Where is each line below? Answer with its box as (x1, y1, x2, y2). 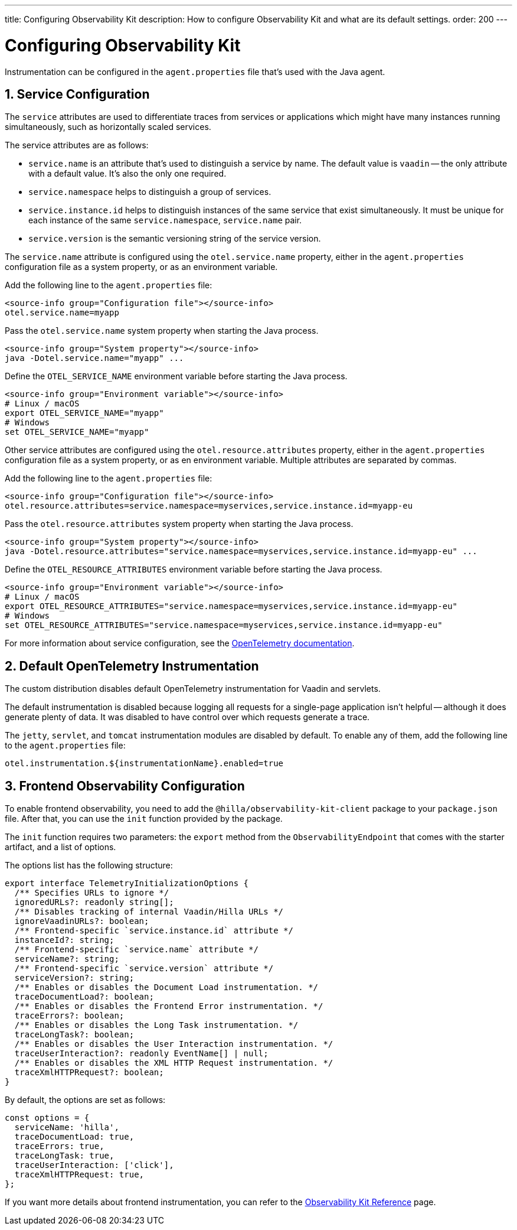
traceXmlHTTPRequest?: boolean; (14, 1068, 164, 1078)
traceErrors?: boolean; (14, 1011, 125, 1021)
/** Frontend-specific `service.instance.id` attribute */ (14, 926, 293, 936)
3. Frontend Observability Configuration (5, 778, 245, 793)
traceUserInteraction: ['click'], (14, 1160, 174, 1170)
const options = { (5, 1113, 90, 1123)
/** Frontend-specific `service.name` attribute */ (14, 945, 258, 955)
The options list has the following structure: (5, 860, 173, 871)
